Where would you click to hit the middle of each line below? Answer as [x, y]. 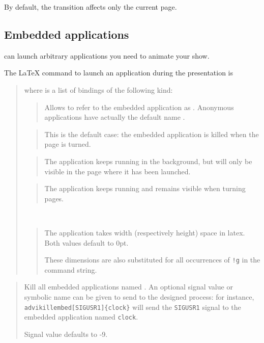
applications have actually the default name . [115, 117]
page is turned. [68, 144]
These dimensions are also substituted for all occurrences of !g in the [152, 260]
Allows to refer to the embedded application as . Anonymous [139, 107]
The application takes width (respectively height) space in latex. [145, 232]
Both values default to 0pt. [86, 242]
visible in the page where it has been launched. [118, 171]
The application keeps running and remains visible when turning [145, 188]
